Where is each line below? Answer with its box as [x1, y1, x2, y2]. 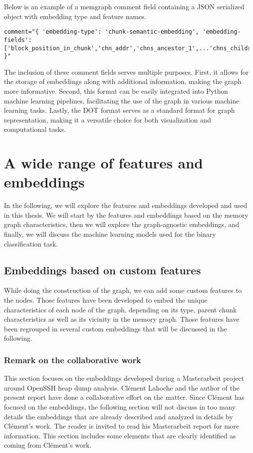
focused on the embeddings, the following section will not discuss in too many [4, 402, 236, 412]
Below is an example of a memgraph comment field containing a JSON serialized [4, 1, 245, 11]
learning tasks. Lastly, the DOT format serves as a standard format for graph [4, 105, 235, 115]
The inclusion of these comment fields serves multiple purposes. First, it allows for [4, 66, 249, 77]
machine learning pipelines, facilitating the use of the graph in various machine [4, 95, 239, 105]
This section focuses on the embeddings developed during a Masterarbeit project [4, 373, 244, 383]
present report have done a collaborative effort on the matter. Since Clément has [4, 392, 245, 402]
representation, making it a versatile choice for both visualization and [4, 114, 211, 124]
